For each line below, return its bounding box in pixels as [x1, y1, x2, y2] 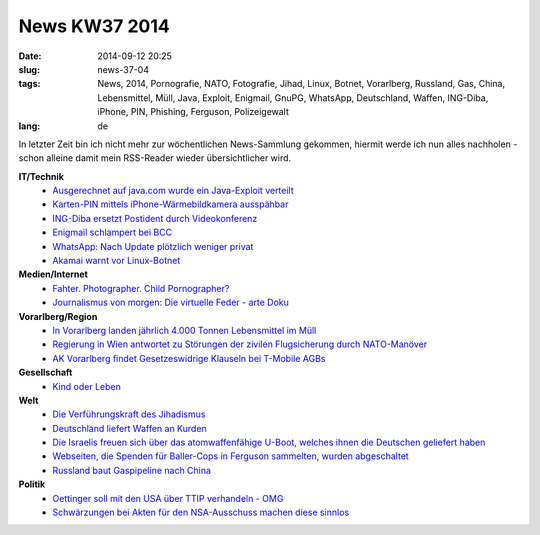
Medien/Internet [18, 268, 89, 280]
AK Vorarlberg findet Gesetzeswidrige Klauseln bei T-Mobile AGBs [52, 352, 326, 364]
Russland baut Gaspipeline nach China [52, 464, 212, 476]
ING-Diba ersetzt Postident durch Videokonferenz [52, 212, 258, 224]
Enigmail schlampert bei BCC [52, 226, 173, 239]
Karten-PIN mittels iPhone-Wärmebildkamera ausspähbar [52, 198, 289, 210]
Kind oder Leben [52, 380, 122, 392]
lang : [18, 120, 41, 132]
